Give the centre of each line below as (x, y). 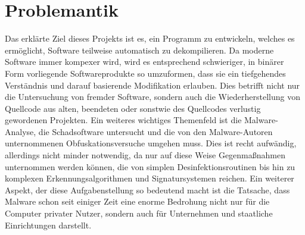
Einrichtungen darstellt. (48, 225)
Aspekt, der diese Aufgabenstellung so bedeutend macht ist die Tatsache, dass (147, 189)
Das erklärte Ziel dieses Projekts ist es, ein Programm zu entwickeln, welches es (150, 38)
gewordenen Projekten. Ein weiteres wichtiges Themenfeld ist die (123, 120)
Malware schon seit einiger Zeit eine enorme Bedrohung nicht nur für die (137, 201)
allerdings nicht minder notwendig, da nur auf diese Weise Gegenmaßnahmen (145, 155)
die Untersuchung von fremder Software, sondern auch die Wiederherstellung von (152, 97)
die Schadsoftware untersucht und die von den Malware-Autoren (155, 131)
